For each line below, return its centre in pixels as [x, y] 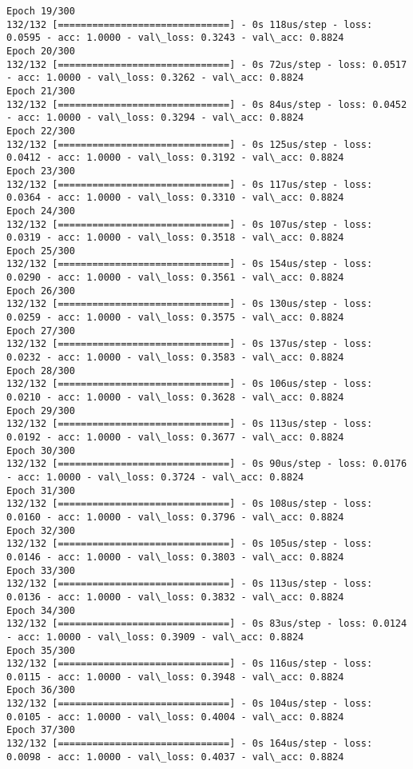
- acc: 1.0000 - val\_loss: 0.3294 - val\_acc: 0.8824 [155, 118]
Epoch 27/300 [41, 331]
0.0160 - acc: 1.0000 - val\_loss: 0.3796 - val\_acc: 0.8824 [175, 517]
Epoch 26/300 [41, 291]
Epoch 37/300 [41, 730]
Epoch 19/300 [41, 11]
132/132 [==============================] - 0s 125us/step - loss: [190, 144]
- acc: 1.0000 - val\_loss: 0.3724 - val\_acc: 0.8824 [155, 477]
